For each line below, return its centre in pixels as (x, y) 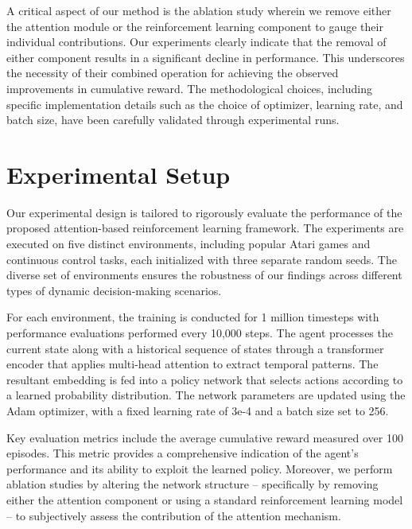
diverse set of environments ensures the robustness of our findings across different (204, 275)
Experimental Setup (119, 174)
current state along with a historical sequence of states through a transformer (195, 348)
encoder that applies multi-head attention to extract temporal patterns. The (192, 364)
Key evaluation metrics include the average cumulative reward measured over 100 (205, 437)
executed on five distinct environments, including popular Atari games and (189, 244)
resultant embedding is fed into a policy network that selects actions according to (205, 379)
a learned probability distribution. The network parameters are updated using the (206, 395)
